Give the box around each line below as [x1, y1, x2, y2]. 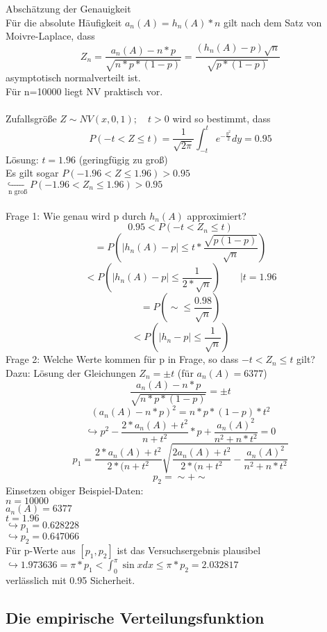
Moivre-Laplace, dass [6, 29, 95, 43]
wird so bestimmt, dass [172, 111, 271, 125]
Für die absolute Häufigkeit [6, 15, 122, 29]
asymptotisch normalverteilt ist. [6, 70, 141, 84]
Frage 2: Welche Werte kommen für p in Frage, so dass [6, 352, 239, 366]
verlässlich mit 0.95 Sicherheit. [6, 573, 135, 588]
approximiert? [187, 208, 246, 222]
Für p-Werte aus [6, 542, 76, 557]
